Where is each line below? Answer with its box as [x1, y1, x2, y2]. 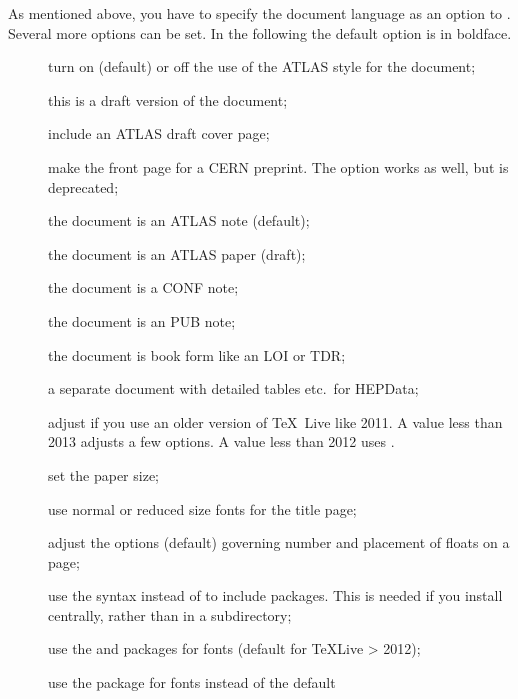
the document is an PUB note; [48, 310, 236, 331]
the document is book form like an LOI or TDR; [48, 344, 346, 365]
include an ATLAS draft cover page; [48, 123, 270, 144]
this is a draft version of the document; [48, 89, 288, 110]
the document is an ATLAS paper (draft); [48, 243, 306, 264]
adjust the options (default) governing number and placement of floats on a [48, 532, 510, 553]
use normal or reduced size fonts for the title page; [48, 498, 357, 519]
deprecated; [48, 176, 119, 197]
